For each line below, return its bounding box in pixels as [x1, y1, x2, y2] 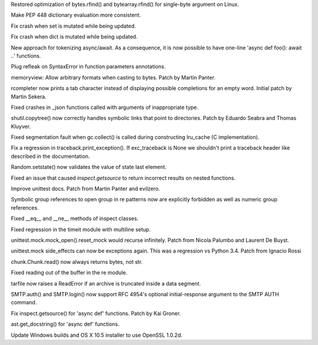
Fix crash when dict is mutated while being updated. [11, 33, 138, 41]
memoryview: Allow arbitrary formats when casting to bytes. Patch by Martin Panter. [11, 74, 216, 81]
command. [11, 299, 37, 306]
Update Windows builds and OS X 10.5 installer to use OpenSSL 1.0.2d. [11, 331, 183, 339]
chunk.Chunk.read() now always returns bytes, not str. [11, 258, 143, 265]
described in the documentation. [11, 152, 90, 160]
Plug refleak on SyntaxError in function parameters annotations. [11, 63, 166, 70]
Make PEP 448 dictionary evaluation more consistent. [11, 12, 141, 19]
